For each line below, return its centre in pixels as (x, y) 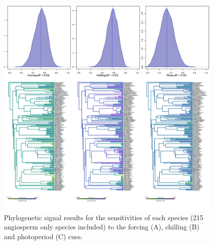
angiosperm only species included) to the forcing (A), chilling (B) (102, 227)
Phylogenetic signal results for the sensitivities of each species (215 (104, 217)
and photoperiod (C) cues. (43, 236)
